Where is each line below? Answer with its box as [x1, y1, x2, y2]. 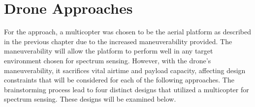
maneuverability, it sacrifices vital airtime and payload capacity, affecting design [4, 65, 246, 75]
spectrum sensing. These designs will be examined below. [4, 94, 176, 104]
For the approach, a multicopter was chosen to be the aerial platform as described [4, 27, 251, 37]
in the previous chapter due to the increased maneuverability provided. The [4, 36, 232, 46]
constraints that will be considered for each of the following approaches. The [4, 75, 234, 85]
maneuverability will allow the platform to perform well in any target [4, 46, 213, 56]
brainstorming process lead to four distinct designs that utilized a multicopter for [4, 84, 249, 94]
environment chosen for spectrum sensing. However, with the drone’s [4, 55, 211, 65]
